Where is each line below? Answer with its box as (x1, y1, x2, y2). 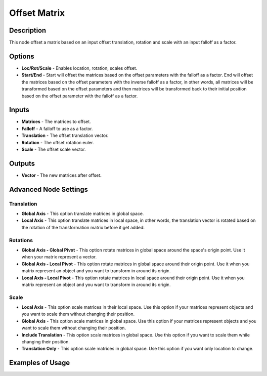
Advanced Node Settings (9, 185, 89, 194)
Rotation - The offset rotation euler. (21, 139, 94, 145)
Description (9, 26, 46, 35)
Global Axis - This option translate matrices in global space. (21, 210, 144, 217)
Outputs (9, 159, 35, 167)
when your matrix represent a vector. (21, 254, 97, 260)
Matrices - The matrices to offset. (21, 119, 91, 125)
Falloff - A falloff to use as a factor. (21, 125, 93, 131)
